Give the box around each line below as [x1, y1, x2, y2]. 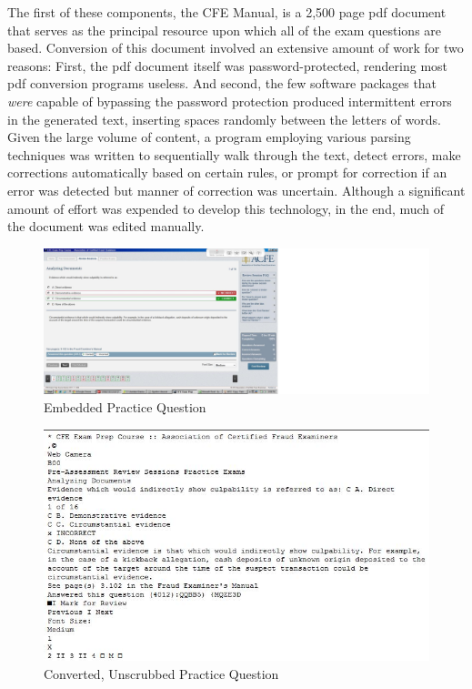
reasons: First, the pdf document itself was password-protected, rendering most [7, 56, 448, 75]
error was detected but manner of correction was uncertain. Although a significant [7, 180, 466, 199]
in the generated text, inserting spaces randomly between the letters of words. [7, 109, 441, 128]
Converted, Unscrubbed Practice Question [44, 664, 279, 684]
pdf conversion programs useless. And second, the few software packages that [7, 74, 437, 93]
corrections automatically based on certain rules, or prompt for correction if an [7, 163, 447, 182]
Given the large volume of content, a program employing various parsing [7, 127, 411, 147]
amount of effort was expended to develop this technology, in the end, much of [7, 198, 445, 218]
